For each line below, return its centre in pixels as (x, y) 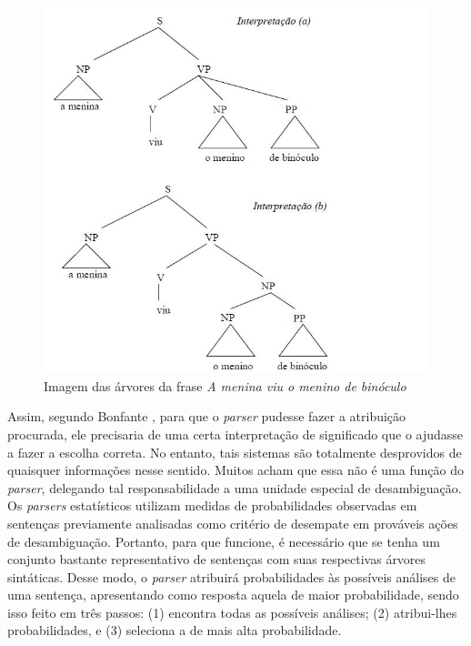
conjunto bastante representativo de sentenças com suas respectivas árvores (217, 559)
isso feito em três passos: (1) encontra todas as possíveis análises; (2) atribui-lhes (232, 612)
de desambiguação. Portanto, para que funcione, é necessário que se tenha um (224, 541)
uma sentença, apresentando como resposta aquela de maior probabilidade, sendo (233, 595)
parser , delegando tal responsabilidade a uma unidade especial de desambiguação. (235, 487)
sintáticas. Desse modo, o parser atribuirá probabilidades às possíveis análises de (231, 576)
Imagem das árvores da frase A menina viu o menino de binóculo (225, 385)
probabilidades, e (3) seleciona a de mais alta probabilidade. (175, 630)
